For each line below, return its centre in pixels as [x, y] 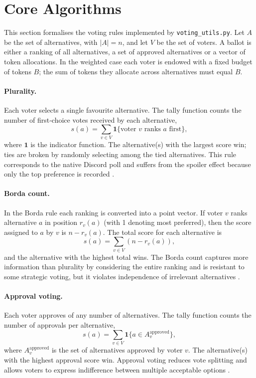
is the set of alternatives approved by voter [117, 350]
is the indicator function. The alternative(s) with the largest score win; [138, 144]
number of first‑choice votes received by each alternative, [91, 119]
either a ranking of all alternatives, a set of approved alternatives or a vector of [125, 52]
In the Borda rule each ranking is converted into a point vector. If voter [114, 212]
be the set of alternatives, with [51, 42]
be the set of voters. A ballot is [204, 42]
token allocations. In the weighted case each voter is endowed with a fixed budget [128, 61]
